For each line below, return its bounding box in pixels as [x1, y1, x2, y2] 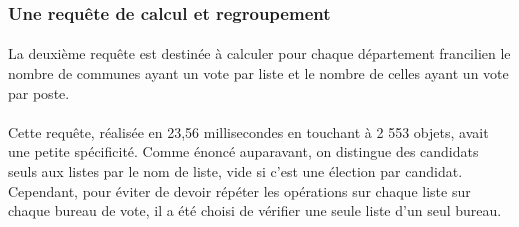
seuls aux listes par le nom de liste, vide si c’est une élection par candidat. [8, 161, 463, 181]
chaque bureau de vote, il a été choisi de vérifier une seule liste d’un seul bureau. [8, 200, 502, 221]
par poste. [8, 82, 70, 103]
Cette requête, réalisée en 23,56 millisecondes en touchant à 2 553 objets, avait [8, 121, 489, 142]
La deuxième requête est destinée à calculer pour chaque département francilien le [8, 43, 511, 64]
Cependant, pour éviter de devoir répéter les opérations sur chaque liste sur [8, 180, 471, 201]
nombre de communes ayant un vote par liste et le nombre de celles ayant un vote [8, 63, 509, 84]
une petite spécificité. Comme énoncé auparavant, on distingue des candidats [8, 141, 479, 162]
